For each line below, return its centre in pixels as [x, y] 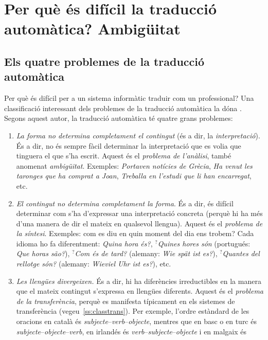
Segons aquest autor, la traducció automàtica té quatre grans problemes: [119, 118]
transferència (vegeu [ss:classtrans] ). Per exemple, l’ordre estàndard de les [133, 311]
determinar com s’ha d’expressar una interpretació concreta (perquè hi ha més [139, 213]
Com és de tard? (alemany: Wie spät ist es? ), [146, 253]
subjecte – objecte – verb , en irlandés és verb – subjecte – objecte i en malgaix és [131, 331]
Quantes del [241, 253]
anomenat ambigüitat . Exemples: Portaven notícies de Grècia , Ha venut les [134, 165]
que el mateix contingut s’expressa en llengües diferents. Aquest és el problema [140, 291]
